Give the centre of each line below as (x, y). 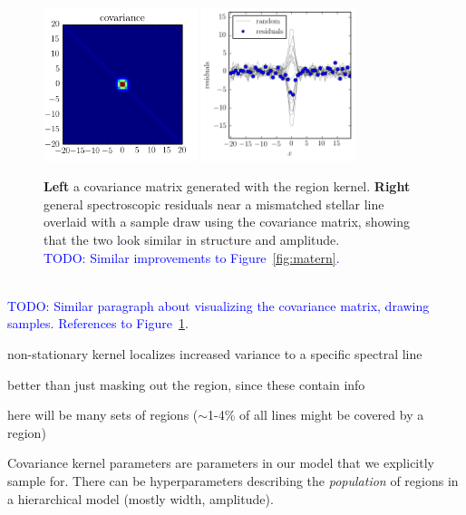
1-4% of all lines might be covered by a (316, 415)
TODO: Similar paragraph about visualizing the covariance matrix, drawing (218, 305)
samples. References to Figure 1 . (98, 323)
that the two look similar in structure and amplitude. (192, 239)
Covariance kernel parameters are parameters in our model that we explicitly (221, 463)
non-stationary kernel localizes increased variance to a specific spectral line (215, 353)
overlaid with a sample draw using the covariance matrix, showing (227, 222)
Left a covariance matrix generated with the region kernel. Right (227, 186)
